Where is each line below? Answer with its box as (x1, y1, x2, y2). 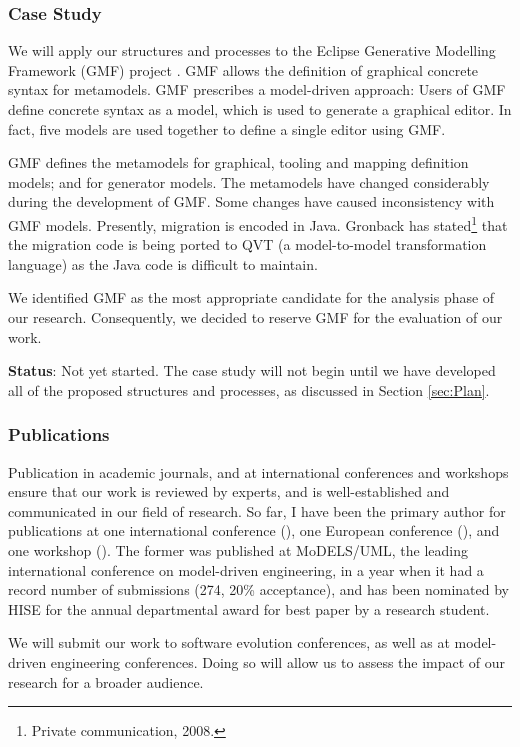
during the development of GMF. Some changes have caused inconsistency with (8, 191, 495, 212)
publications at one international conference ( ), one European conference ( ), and (8, 520, 500, 541)
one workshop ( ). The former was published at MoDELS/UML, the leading (8, 539, 469, 560)
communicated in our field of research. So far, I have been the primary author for (8, 500, 506, 521)
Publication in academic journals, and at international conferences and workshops (8, 461, 509, 482)
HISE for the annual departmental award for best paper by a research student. (8, 598, 490, 619)
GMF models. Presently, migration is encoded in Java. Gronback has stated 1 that (8, 211, 508, 235)
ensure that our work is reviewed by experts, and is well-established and (8, 481, 450, 502)
